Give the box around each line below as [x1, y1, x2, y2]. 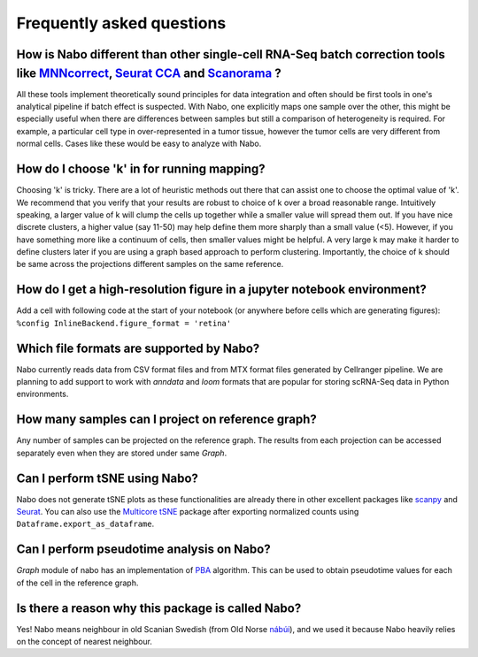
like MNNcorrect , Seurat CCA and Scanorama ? [16, 65, 282, 80]
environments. [16, 389, 69, 400]
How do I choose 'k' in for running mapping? [16, 162, 266, 177]
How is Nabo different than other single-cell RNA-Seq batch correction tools [16, 47, 446, 62]
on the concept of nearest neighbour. [16, 637, 152, 647]
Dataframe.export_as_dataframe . [16, 518, 155, 530]
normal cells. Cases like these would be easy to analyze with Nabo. [16, 138, 262, 149]
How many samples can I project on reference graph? [16, 412, 318, 427]
